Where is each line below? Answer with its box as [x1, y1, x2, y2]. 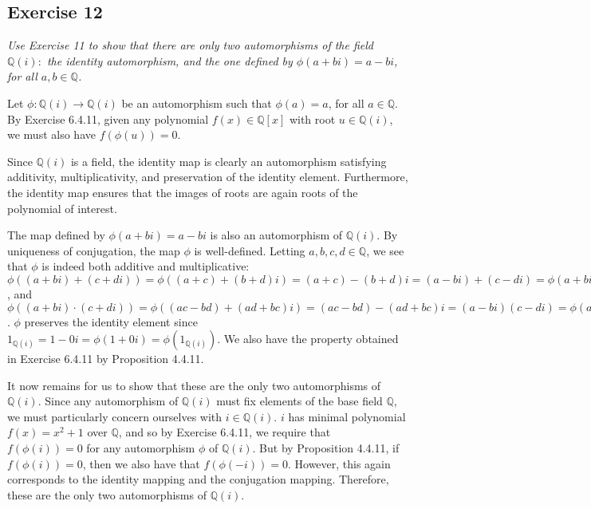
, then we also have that [82, 455, 200, 472]
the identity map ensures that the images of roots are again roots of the [7, 183, 358, 200]
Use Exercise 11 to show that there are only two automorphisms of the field [7, 37, 373, 53]
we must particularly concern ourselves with [7, 408, 223, 424]
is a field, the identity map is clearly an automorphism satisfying [70, 152, 387, 169]
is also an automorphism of [210, 227, 343, 243]
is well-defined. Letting [194, 242, 305, 258]
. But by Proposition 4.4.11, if [252, 440, 400, 456]
